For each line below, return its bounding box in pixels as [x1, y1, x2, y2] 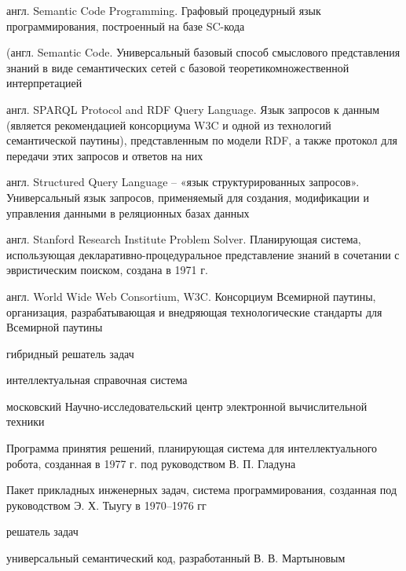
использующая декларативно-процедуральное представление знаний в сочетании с [6, 246, 400, 262]
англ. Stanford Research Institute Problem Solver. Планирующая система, [6, 231, 361, 247]
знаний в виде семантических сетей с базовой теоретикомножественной [6, 59, 349, 75]
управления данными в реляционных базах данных [6, 204, 250, 221]
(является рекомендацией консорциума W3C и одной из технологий [6, 116, 331, 133]
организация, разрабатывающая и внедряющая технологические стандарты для [6, 303, 382, 320]
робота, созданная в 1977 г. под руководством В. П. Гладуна [6, 455, 296, 471]
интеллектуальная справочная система [6, 372, 188, 388]
